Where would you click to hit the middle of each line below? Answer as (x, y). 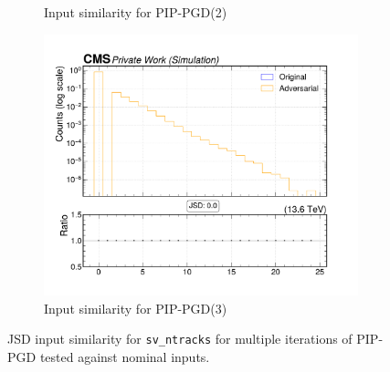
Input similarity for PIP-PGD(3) (136, 308)
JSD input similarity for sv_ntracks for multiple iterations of (180, 339)
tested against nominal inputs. (125, 356)
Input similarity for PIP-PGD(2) (136, 12)
